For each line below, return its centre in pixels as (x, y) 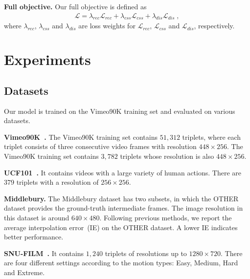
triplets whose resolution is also (167, 156)
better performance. (34, 237)
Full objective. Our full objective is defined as (75, 6)
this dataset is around (37, 217)
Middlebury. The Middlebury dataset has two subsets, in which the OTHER (121, 198)
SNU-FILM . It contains (44, 253)
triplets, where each (212, 137)
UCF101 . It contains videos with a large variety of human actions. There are (123, 172)
